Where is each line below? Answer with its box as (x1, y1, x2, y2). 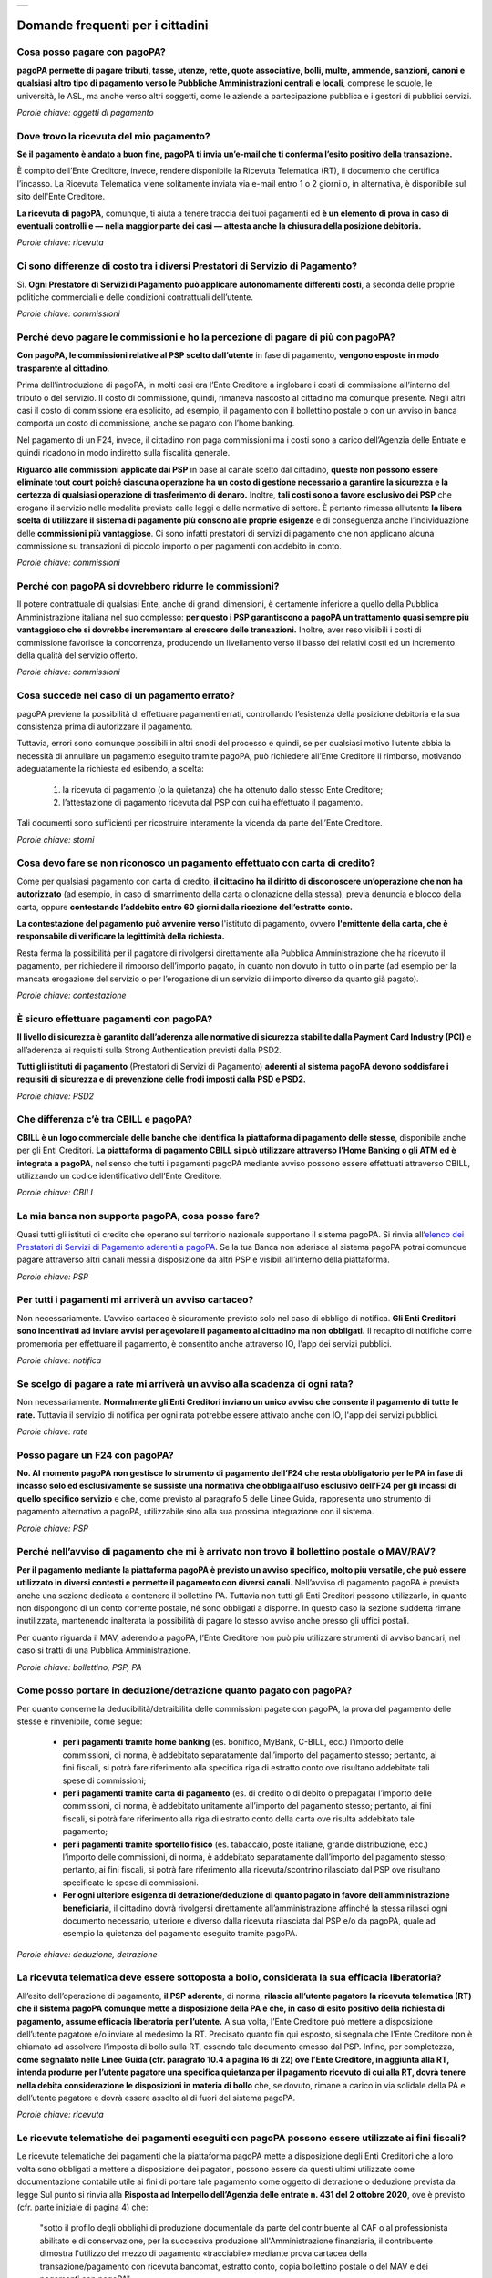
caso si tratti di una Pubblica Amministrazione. (16, 1645, 191, 1656)
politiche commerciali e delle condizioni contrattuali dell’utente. (16, 292, 254, 303)
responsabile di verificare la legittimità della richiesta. (16, 930, 225, 942)
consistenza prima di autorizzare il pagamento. (16, 721, 193, 732)
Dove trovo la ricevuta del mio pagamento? (16, 129, 210, 142)
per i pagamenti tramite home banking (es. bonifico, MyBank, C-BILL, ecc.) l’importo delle (62, 1737, 405, 1748)
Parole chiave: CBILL (16, 1187, 96, 1198)
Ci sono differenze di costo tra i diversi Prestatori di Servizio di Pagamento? (16, 260, 357, 272)
